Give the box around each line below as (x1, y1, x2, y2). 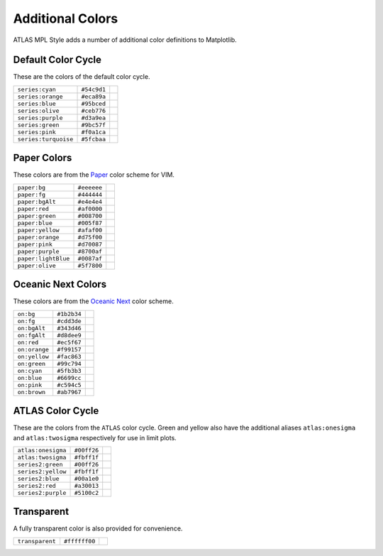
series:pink (17, 128, 56, 136)
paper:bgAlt (17, 197, 56, 205)
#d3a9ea (81, 114, 106, 121)
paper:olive (17, 261, 56, 269)
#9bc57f (81, 121, 106, 129)
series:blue (17, 99, 56, 107)
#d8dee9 (57, 331, 82, 339)
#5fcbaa (81, 135, 106, 143)
